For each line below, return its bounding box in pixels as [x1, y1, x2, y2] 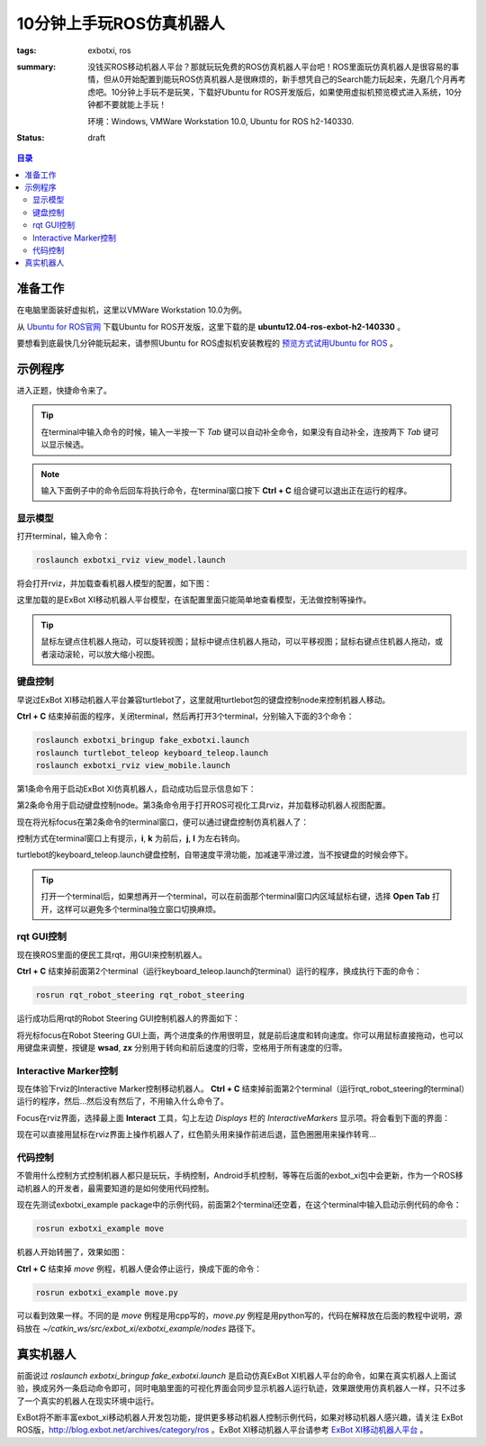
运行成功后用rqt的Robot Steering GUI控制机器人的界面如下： [16, 1013, 240, 1024]
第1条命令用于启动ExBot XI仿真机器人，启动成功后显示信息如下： [16, 783, 256, 794]
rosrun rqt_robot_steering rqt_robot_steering [35, 990, 245, 1000]
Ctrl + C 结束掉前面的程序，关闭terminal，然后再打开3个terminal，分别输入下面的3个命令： [16, 711, 355, 722]
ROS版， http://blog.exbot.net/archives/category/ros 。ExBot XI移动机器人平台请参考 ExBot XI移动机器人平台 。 [16, 1424, 428, 1435]
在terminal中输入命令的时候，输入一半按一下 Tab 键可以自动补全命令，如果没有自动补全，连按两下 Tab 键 [40, 426, 432, 437]
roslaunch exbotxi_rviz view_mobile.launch [35, 760, 231, 770]
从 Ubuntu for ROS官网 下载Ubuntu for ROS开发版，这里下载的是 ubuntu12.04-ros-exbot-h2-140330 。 [16, 321, 405, 332]
